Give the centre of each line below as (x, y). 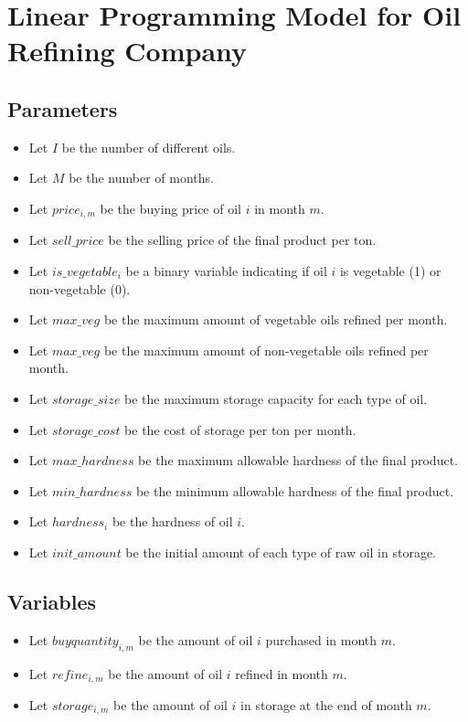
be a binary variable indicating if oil (226, 271)
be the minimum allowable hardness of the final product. (295, 490)
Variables (52, 601)
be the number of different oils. (149, 147)
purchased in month (321, 639)
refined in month (282, 673)
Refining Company (128, 51)
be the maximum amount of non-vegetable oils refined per (266, 350)
